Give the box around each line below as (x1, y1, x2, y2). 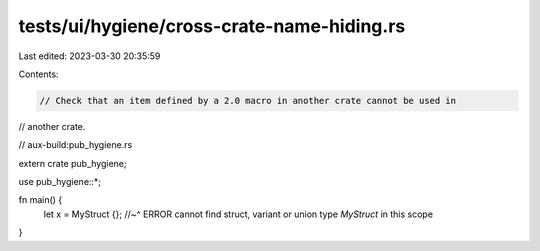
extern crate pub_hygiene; (18, 157, 127, 169)
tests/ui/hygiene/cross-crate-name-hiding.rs (18, 15, 406, 37)
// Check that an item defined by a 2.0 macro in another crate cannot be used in (39, 95, 457, 106)
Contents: (18, 68, 59, 80)
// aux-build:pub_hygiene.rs (18, 139, 133, 151)
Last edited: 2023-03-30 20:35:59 (18, 50, 161, 62)
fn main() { (18, 194, 63, 206)
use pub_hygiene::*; (18, 176, 102, 188)
